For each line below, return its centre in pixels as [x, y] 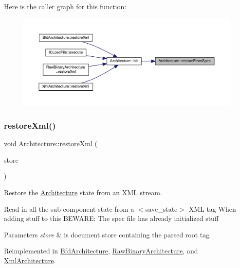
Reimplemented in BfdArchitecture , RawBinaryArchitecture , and [101, 251]
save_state [161, 209]
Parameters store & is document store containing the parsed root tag [107, 234]
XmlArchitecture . [30, 260]
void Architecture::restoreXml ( [51, 143]
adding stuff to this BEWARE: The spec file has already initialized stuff [111, 218]
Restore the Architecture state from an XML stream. [83, 192]
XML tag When [212, 209]
